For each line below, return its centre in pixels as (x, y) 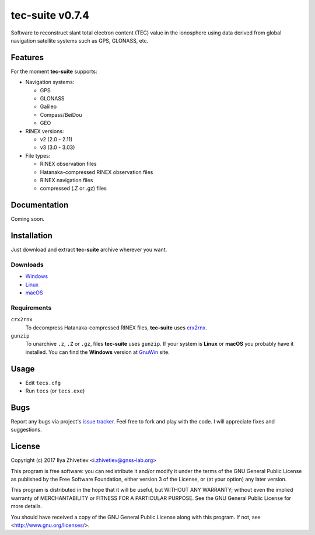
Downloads (27, 265)
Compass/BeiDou (61, 114)
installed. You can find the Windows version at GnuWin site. (98, 352)
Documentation (40, 205)
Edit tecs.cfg (43, 383)
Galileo (48, 107)
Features (27, 58)
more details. (27, 506)
